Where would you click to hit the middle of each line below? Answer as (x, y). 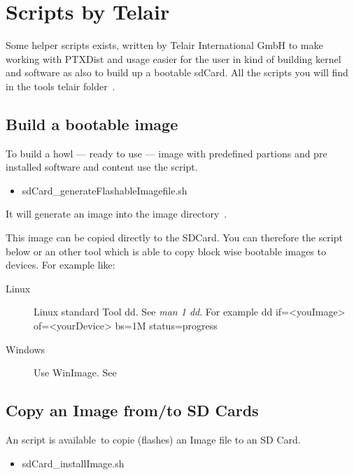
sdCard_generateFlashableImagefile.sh (105, 190)
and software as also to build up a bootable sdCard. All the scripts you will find (177, 72)
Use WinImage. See (75, 373)
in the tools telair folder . (61, 86)
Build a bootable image (92, 123)
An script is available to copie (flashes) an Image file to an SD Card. (153, 440)
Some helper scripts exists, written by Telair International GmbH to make (164, 45)
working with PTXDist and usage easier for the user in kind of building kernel (174, 58)
